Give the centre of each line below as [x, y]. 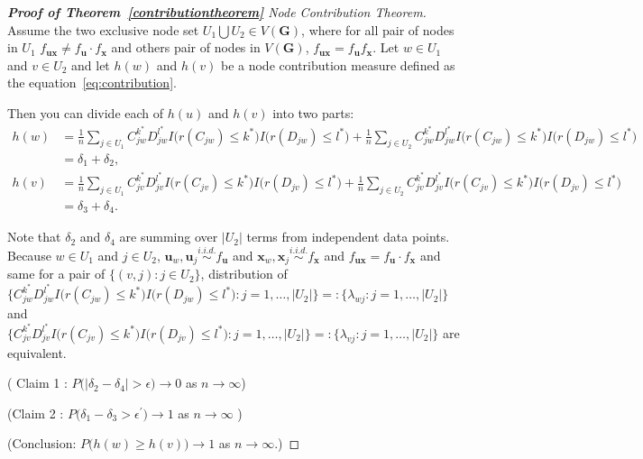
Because [29, 255]
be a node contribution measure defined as [338, 64]
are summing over [169, 237]
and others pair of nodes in [186, 47]
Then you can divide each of [86, 112]
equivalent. [37, 352]
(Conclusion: [42, 443]
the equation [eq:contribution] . [92, 83]
